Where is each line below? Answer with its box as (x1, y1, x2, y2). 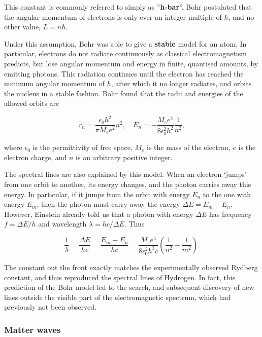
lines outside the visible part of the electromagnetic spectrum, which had (4, 291, 231, 302)
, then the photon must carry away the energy (37, 199, 180, 209)
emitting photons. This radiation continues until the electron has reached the (4, 68, 244, 79)
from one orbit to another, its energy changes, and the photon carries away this (4, 179, 251, 190)
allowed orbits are (4, 98, 59, 108)
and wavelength (38, 218, 87, 229)
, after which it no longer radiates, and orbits (111, 78, 252, 89)
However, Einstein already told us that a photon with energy (4, 208, 193, 219)
